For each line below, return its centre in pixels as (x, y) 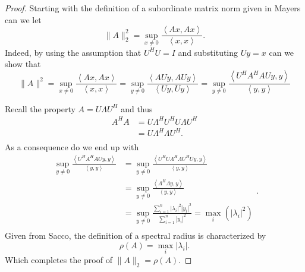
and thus (137, 108)
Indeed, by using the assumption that (73, 52)
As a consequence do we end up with (72, 147)
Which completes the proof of (59, 259)
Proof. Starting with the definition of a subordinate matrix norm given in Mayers (153, 8)
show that (23, 64)
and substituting (208, 52)
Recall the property (40, 108)
